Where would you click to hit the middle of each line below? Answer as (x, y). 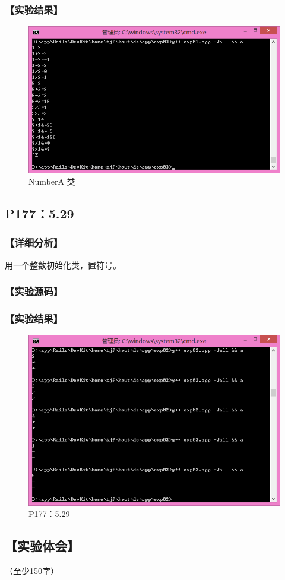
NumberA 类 (52, 181)
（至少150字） (32, 571)
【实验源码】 (34, 291)
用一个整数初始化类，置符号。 (63, 264)
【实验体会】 (42, 546)
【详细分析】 (34, 243)
